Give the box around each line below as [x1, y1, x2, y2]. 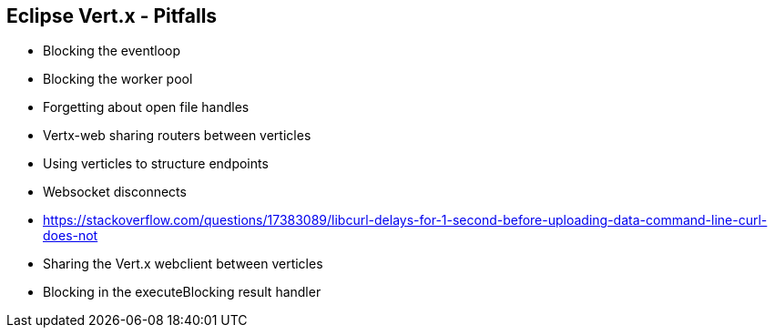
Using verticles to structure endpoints [43, 156, 269, 172]
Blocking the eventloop [43, 43, 181, 59]
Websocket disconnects [43, 184, 187, 200]
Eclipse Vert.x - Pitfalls [6, 5, 218, 27]
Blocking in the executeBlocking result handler [43, 284, 321, 300]
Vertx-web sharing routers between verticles [43, 127, 311, 144]
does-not [43, 228, 98, 244]
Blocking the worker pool [43, 71, 193, 87]
